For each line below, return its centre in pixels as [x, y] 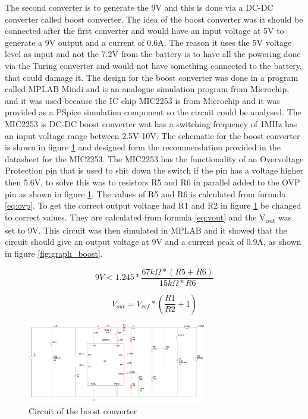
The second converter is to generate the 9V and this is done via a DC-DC [139, 7]
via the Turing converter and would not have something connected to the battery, [153, 65]
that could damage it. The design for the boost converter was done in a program [152, 77]
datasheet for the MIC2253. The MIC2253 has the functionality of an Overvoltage [154, 158]
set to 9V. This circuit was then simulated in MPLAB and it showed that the [146, 230]
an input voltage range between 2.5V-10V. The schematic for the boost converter [153, 135]
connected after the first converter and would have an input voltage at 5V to [144, 31]
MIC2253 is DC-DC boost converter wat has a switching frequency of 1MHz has [151, 123]
